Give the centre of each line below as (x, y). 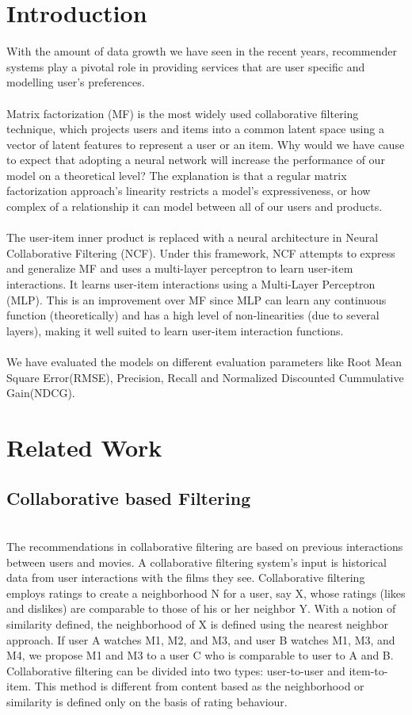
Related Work (84, 447)
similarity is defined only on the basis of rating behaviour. (147, 701)
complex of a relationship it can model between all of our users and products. (195, 206)
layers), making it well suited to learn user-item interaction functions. (175, 330)
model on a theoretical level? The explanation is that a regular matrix (177, 175)
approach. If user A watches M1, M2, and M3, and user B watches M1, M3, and (201, 639)
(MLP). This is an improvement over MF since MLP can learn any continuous (196, 299)
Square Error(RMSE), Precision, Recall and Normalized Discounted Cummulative (205, 377)
